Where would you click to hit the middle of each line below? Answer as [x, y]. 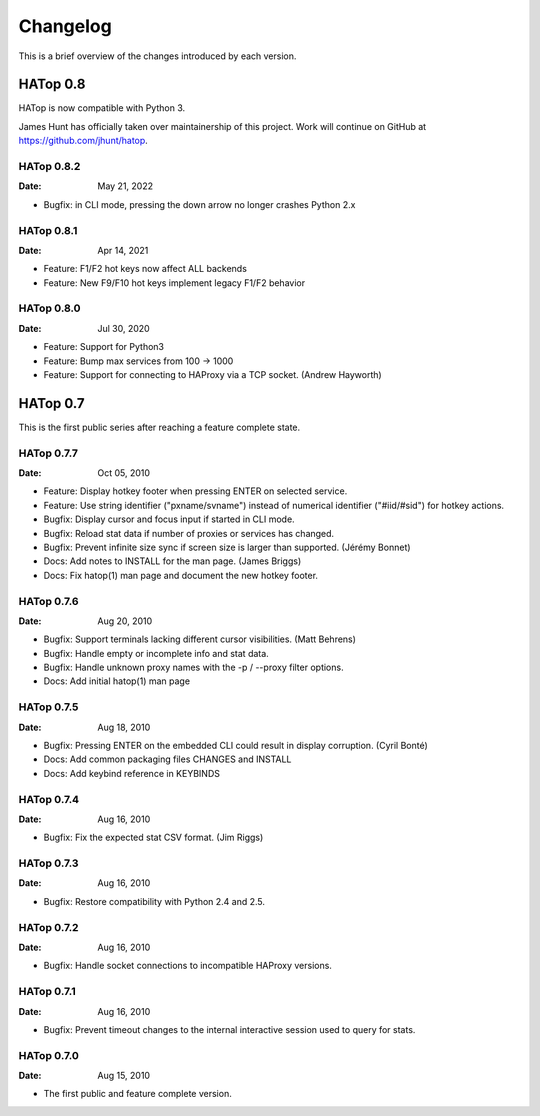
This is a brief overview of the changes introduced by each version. [157, 56]
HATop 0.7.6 [48, 601]
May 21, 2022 [125, 186]
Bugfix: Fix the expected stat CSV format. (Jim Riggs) [153, 837]
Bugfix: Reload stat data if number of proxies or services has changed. [189, 533]
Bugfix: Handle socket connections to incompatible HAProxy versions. [187, 966]
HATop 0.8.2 [49, 166]
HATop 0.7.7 [48, 453]
